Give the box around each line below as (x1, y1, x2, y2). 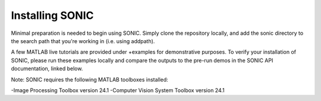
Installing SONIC (11, 9, 94, 22)
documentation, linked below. (11, 65, 83, 72)
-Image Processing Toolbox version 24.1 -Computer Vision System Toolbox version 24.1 (11, 86, 225, 94)
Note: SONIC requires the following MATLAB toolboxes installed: (11, 76, 169, 83)
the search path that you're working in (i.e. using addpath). (11, 37, 155, 44)
